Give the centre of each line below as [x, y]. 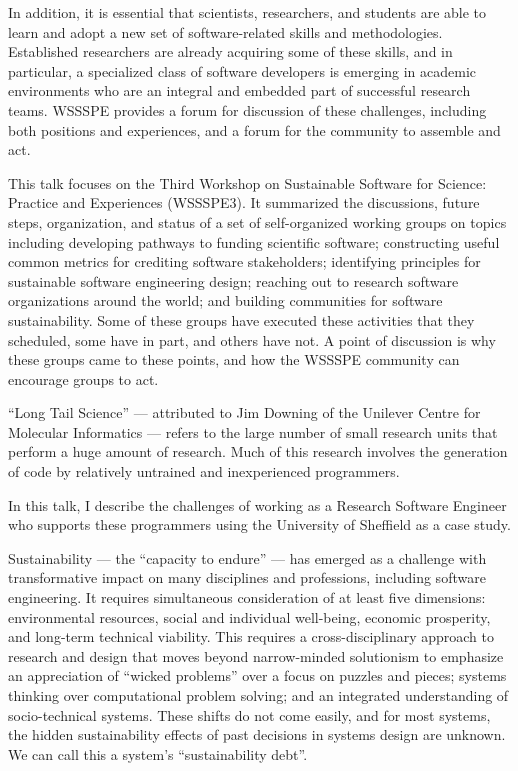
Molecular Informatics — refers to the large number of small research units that [253, 431]
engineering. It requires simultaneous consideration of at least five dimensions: [247, 597]
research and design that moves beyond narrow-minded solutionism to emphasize [256, 655]
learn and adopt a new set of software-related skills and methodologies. [225, 31]
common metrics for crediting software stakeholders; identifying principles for [244, 261]
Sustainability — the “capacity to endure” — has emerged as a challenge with [247, 557]
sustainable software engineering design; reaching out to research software [233, 280]
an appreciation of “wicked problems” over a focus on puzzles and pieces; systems [257, 675]
